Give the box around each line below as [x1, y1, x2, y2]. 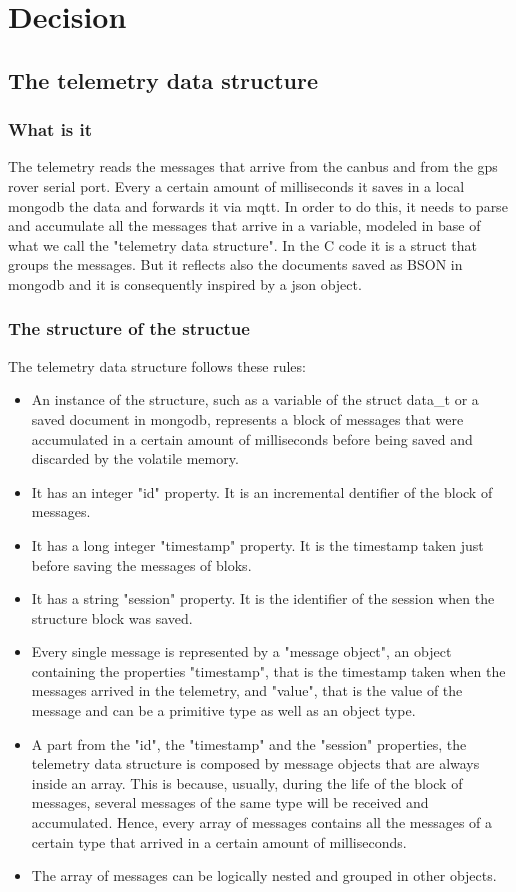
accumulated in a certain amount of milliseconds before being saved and [31, 428, 473, 449]
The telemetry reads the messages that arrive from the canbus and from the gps [8, 156, 498, 177]
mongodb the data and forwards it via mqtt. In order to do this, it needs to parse [8, 195, 508, 216]
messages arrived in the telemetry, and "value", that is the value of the [31, 680, 463, 701]
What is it [8, 117, 93, 142]
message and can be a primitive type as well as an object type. [31, 700, 416, 721]
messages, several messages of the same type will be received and [31, 792, 429, 813]
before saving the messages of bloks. [31, 554, 252, 575]
